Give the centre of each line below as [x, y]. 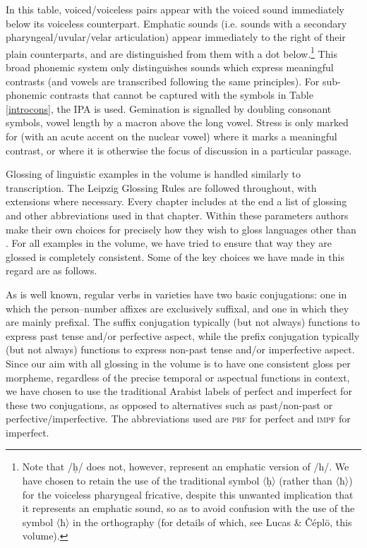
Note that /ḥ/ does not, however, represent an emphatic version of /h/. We [186, 467]
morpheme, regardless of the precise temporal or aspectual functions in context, [178, 377]
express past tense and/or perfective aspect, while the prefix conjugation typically [183, 335]
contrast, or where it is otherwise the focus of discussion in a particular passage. [179, 150]
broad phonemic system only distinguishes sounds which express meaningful [170, 67]
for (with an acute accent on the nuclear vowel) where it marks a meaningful [172, 136]
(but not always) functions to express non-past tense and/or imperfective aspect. [180, 349]
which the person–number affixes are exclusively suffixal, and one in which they [178, 308]
